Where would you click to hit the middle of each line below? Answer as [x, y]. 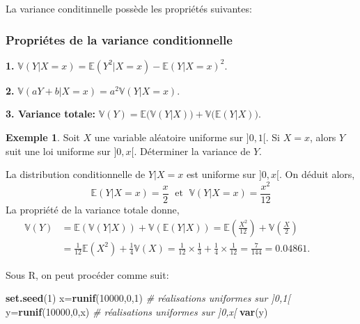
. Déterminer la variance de [192, 151]
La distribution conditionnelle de [76, 174]
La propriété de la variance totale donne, [93, 209]
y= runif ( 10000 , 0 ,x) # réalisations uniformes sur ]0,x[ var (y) [137, 311]
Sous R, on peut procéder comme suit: [87, 274]
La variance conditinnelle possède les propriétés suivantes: [129, 8]
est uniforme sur [221, 174]
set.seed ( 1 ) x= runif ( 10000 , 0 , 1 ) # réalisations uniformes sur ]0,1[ [148, 298]
